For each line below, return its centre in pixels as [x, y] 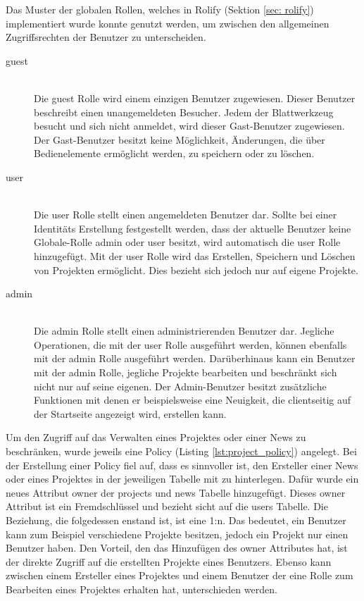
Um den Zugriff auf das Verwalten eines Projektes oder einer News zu [156, 437]
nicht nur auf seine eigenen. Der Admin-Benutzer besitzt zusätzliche [180, 386]
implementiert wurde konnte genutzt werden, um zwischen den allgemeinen [168, 23]
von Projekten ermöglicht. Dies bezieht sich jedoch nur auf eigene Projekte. [196, 269]
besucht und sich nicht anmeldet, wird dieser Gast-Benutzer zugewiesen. [189, 126]
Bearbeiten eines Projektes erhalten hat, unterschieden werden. [142, 589]
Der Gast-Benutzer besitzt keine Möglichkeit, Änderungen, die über [180, 139]
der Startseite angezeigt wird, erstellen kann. [130, 413]
